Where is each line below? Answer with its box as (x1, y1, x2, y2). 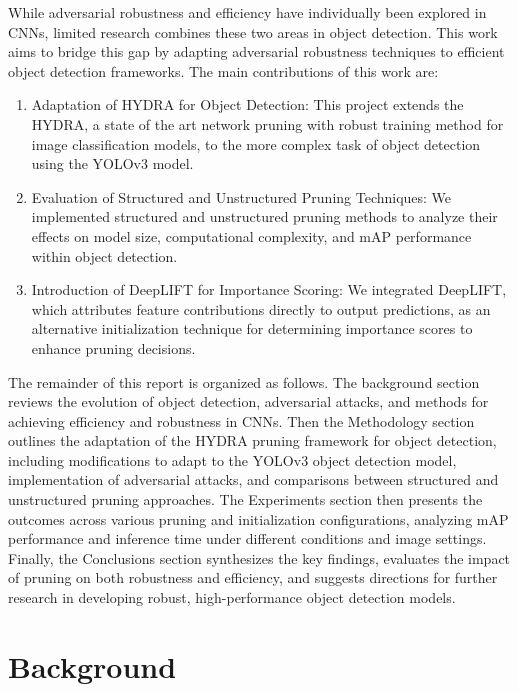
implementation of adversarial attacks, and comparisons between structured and (8, 469, 499, 490)
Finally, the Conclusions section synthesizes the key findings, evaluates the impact (8, 547, 511, 568)
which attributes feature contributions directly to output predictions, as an (31, 298, 491, 319)
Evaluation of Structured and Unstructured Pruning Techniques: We (31, 186, 452, 207)
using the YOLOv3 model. (31, 153, 194, 174)
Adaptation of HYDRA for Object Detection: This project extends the (31, 94, 464, 115)
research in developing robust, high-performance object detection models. (8, 587, 456, 608)
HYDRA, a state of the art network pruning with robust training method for (31, 113, 504, 134)
